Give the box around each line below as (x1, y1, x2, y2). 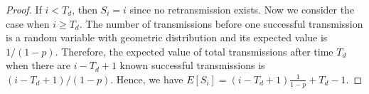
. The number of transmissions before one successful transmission (79, 16, 363, 31)
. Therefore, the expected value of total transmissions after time (55, 43, 333, 58)
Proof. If (6, 2, 42, 16)
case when (6, 16, 50, 31)
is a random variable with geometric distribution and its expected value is (6, 30, 328, 45)
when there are (6, 58, 71, 73)
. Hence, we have (110, 71, 183, 86)
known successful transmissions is (119, 58, 265, 73)
